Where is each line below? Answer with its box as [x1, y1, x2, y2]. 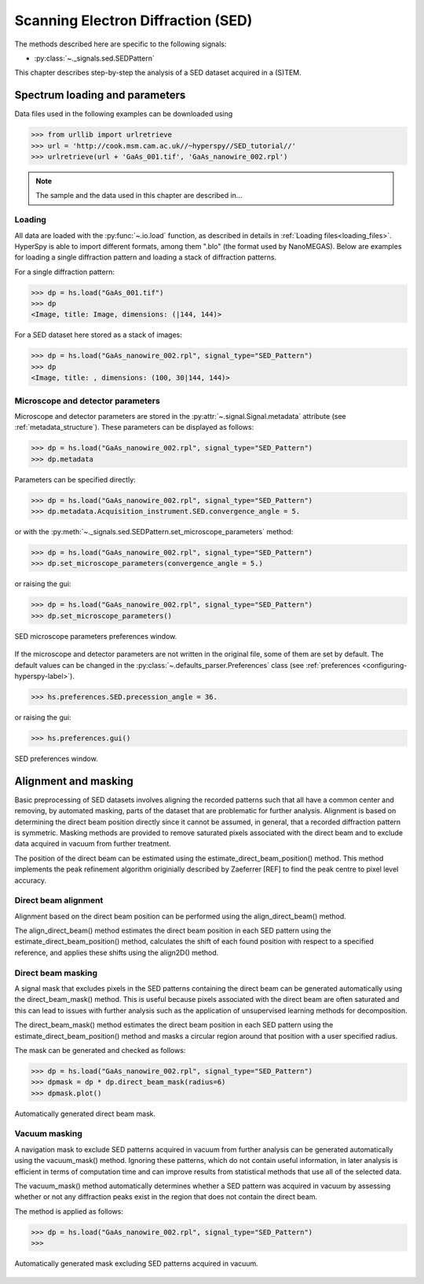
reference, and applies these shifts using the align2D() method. [14, 948, 219, 957]
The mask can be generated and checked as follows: [14, 1045, 186, 1055]
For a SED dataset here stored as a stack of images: [14, 330, 182, 339]
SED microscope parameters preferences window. [14, 631, 177, 640]
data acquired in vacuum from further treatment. [14, 839, 172, 849]
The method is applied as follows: [14, 1206, 123, 1216]
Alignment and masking [14, 774, 133, 787]
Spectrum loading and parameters [14, 89, 186, 102]
